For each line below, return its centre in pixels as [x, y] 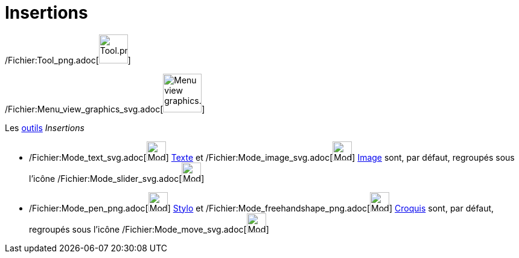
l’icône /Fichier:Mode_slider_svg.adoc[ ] [117, 178]
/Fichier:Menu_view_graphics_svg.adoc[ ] [105, 109]
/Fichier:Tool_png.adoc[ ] [68, 60]
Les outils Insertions [45, 127]
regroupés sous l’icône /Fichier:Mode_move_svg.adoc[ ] [149, 229]
